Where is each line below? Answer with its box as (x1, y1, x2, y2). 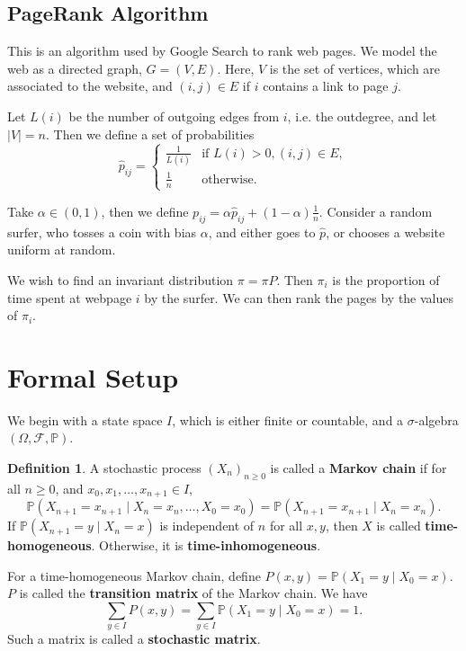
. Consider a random (318, 201, 433, 220)
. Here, (217, 58, 255, 77)
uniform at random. (7, 240, 116, 259)
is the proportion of (332, 270, 440, 289)
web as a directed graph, (7, 58, 142, 77)
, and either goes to (208, 222, 316, 241)
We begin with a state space (7, 410, 163, 429)
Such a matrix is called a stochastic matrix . (7, 629, 261, 648)
